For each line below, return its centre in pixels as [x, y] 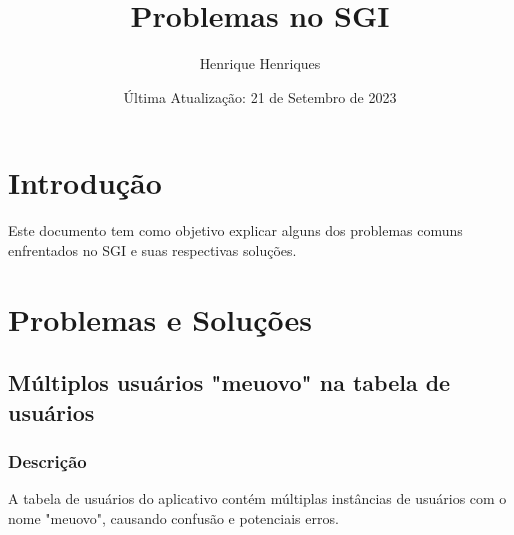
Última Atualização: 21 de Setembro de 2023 [260, 96]
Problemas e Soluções [160, 318]
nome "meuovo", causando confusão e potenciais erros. [173, 517]
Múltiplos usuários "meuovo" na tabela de [229, 382]
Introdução [85, 182]
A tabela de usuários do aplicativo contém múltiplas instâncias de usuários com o [257, 498]
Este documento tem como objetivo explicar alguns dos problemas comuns [235, 230]
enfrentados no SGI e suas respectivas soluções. [152, 249]
